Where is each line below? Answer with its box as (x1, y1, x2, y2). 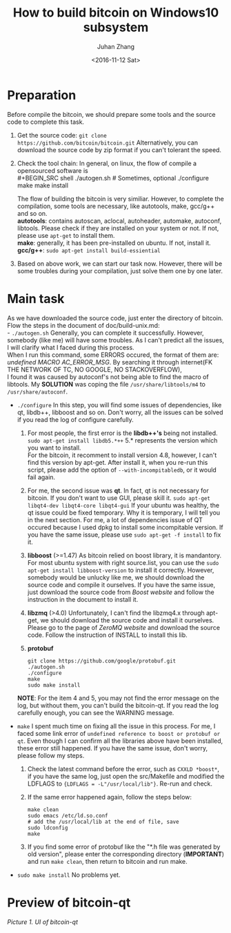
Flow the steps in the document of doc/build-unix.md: (7, 321, 160, 329)
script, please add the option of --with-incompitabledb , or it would (27, 465, 217, 474)
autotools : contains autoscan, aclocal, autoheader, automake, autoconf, (17, 216, 222, 225)
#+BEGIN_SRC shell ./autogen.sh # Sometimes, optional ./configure (17, 174, 209, 182)
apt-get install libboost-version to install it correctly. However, (27, 566, 214, 574)
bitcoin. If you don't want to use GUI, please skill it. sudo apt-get (27, 493, 210, 502)
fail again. (27, 472, 56, 481)
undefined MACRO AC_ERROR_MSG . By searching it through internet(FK (7, 358, 212, 366)
